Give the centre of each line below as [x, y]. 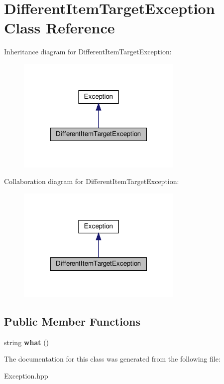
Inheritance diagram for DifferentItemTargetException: [88, 52]
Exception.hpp [26, 375]
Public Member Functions [72, 321]
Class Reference [59, 28]
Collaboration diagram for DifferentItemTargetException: [92, 181]
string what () [27, 342]
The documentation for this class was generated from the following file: [112, 359]
